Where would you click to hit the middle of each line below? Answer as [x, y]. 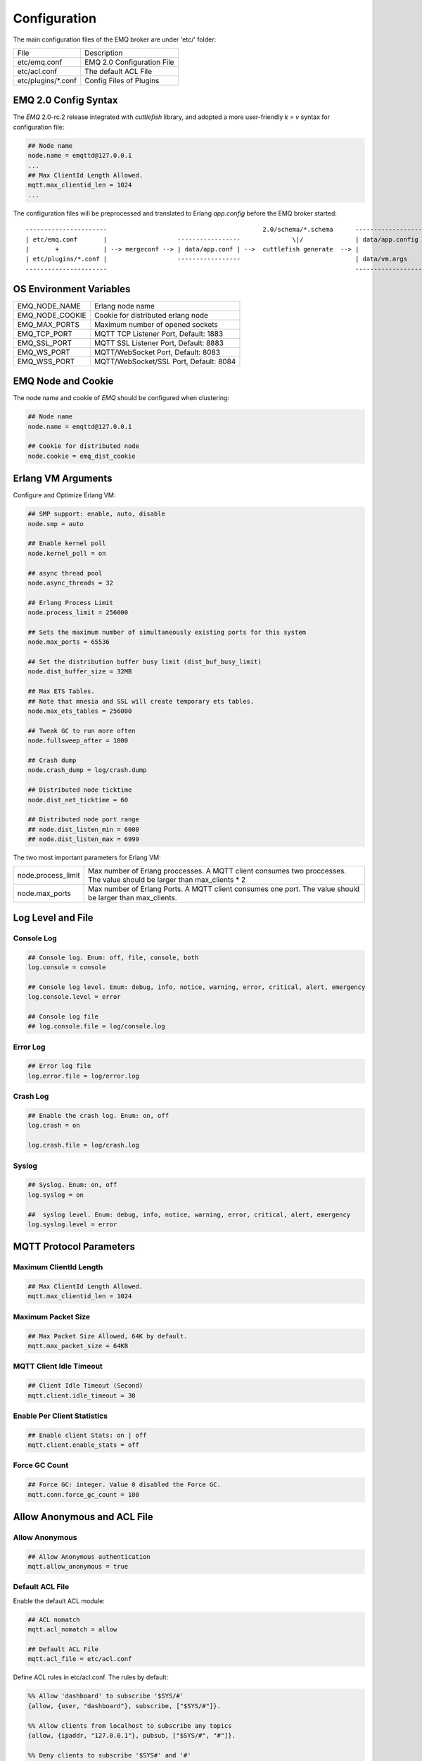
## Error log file [59, 1066]
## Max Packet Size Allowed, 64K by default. [108, 1336]
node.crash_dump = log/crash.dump [87, 770]
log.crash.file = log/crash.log [84, 1145]
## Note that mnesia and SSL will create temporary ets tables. [141, 701]
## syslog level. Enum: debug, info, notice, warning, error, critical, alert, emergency [189, 1214]
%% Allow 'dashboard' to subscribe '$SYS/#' [106, 1696]
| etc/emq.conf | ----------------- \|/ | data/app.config [222, 239]
